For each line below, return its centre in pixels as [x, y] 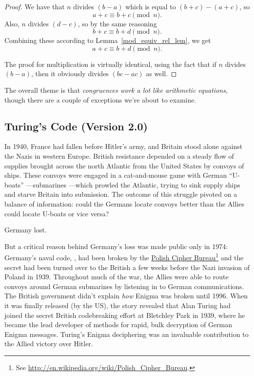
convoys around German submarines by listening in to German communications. [124, 286]
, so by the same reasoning [117, 23]
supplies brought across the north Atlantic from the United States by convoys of [124, 165]
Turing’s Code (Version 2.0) [76, 126]
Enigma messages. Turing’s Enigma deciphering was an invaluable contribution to [127, 334]
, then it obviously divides [70, 73]
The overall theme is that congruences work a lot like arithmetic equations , [116, 90]
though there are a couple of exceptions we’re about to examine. [100, 99]
